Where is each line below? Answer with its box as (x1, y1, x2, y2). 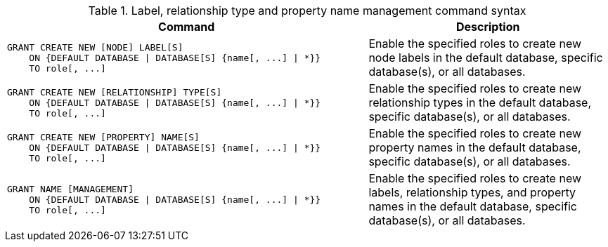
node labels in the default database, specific (368, 51, 603, 65)
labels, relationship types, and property (368, 185, 576, 199)
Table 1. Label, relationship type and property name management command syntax (88, 4, 526, 18)
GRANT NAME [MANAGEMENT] (7, 183, 134, 194)
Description (455, 20, 520, 34)
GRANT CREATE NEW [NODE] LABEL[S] (7, 41, 183, 53)
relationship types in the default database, (368, 95, 592, 109)
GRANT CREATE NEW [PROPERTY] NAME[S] (7, 131, 200, 142)
